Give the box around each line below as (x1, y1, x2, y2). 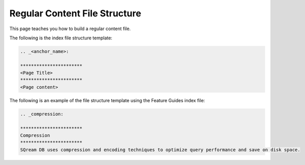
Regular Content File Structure (9, 8, 142, 19)
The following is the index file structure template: (9, 35, 112, 41)
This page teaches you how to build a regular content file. (9, 26, 131, 32)
